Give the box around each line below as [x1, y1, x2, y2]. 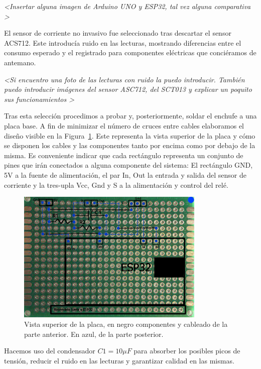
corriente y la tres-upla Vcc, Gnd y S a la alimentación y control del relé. [4, 179, 228, 190]
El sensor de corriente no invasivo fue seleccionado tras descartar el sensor [4, 28, 231, 38]
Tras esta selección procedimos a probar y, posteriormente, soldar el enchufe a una [4, 110, 257, 121]
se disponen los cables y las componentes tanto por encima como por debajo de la [4, 140, 255, 151]
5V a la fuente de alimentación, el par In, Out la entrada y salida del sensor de [4, 169, 246, 180]
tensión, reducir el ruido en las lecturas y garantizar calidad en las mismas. [4, 355, 234, 366]
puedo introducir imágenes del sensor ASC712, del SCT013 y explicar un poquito [4, 84, 252, 94]
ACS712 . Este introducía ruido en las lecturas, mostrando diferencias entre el [4, 37, 241, 48]
